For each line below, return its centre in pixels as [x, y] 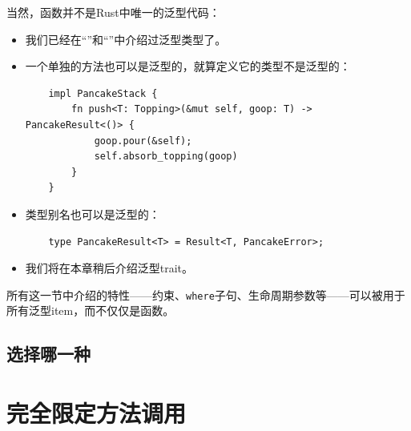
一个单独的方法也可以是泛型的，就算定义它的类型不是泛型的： [188, 66]
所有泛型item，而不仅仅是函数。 [91, 310]
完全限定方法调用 [97, 412]
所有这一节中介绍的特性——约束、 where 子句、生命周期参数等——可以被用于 [206, 294]
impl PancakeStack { [103, 93]
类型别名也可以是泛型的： [93, 213]
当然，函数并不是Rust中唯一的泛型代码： [113, 12]
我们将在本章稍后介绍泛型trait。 [109, 268]
